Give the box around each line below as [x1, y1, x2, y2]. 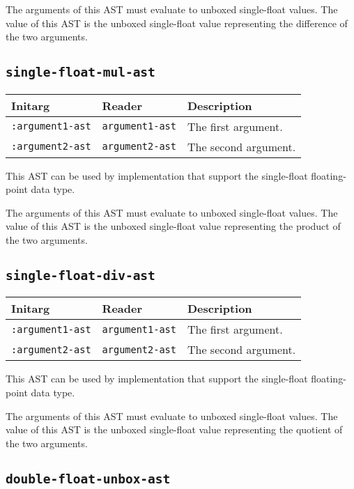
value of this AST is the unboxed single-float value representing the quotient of [6, 422, 343, 437]
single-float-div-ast [6, 267, 155, 283]
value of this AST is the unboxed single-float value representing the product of [6, 219, 341, 233]
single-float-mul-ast [6, 65, 155, 80]
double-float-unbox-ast [6, 471, 171, 486]
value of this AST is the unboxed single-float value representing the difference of [6, 15, 348, 30]
